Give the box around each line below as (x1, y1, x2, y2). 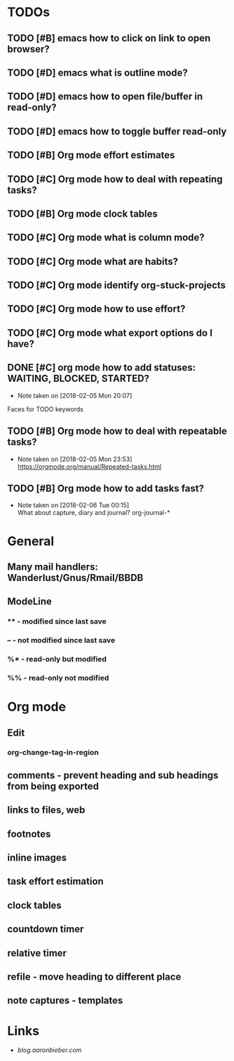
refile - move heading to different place (7, 971, 181, 983)
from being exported (7, 780, 99, 792)
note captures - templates (7, 994, 123, 1006)
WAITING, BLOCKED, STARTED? (7, 373, 150, 385)
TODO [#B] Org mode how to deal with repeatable (7, 425, 228, 437)
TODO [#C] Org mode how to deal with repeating (7, 173, 223, 185)
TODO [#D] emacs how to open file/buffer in (7, 90, 203, 102)
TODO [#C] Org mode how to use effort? (7, 303, 186, 315)
